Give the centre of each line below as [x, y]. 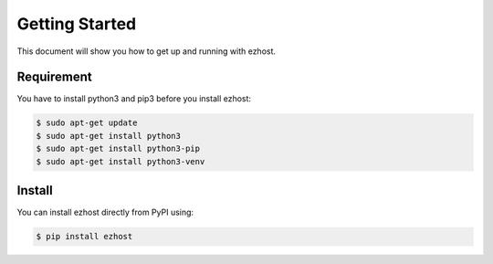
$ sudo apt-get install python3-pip [118, 149]
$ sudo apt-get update [87, 123]
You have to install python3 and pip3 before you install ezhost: [134, 99]
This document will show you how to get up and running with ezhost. [147, 51]
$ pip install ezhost [84, 237]
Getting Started [77, 24]
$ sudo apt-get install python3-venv [121, 161]
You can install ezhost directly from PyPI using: [105, 212]
